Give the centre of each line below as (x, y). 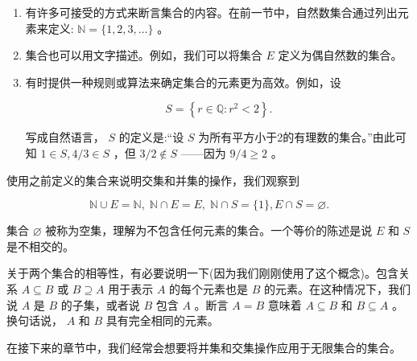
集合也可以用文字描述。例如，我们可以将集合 (144, 55)
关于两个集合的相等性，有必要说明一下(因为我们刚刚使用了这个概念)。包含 (202, 273)
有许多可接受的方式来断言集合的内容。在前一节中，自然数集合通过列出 (211, 12)
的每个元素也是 (209, 288)
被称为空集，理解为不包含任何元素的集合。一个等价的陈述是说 (209, 230)
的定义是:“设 (151, 137)
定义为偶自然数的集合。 (340, 55)
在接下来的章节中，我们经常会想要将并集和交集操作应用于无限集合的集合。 (204, 347)
